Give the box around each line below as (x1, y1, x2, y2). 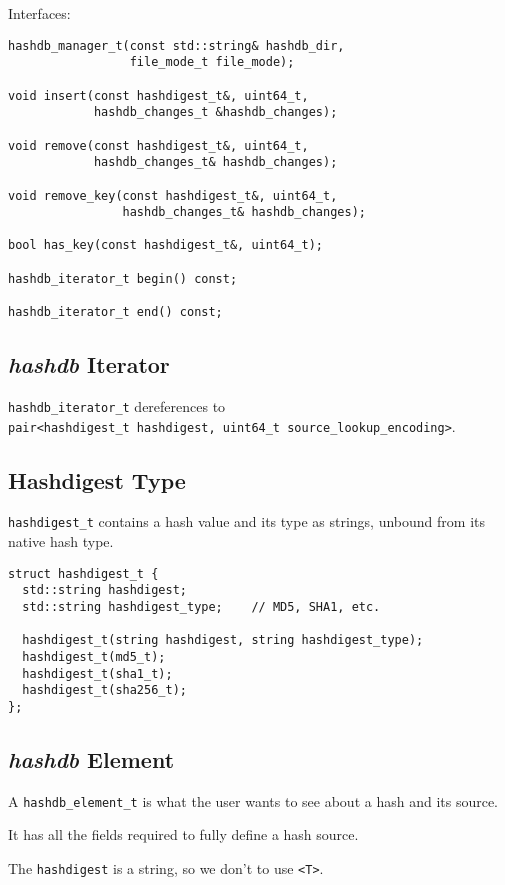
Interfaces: (8, 3, 71, 23)
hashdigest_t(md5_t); (22, 650, 166, 664)
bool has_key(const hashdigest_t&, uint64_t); (8, 238, 323, 253)
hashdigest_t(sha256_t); (22, 683, 187, 698)
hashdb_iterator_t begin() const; (8, 271, 238, 286)
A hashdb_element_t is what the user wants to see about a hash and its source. (8, 790, 499, 811)
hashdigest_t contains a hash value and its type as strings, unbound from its (8, 511, 485, 532)
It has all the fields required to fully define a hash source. (8, 824, 359, 845)
